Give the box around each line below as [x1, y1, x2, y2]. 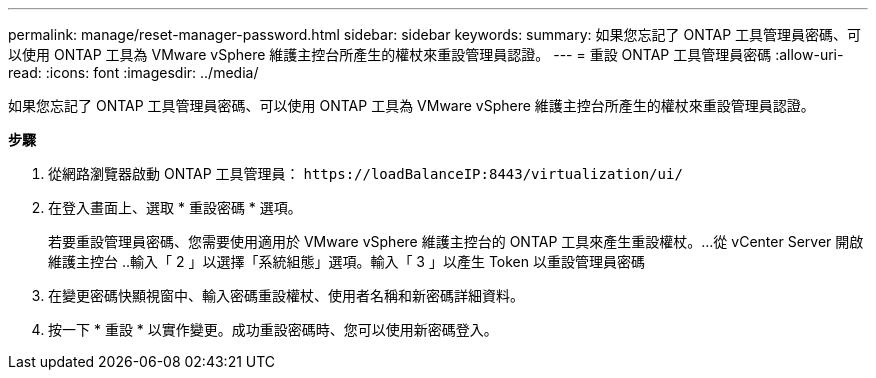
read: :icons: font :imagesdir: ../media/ [8, 64, 259, 81]
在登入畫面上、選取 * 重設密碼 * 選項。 [48, 199, 302, 216]
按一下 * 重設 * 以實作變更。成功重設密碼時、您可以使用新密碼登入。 [48, 321, 498, 338]
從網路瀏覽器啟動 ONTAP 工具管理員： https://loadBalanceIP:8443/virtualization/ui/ [48, 165, 683, 182]
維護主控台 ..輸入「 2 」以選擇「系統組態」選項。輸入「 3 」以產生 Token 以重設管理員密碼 [48, 253, 645, 270]
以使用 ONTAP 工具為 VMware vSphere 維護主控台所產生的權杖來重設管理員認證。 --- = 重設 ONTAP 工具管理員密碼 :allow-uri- [8, 46, 844, 63]
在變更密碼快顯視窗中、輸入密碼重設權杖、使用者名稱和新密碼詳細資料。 [48, 287, 524, 304]
